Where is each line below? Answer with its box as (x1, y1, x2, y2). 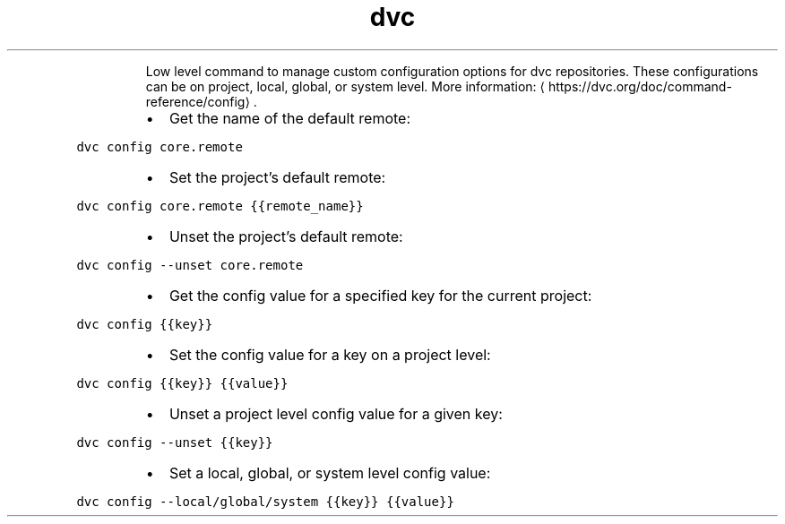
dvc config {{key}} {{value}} (76, 375, 289, 391)
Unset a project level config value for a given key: (168, 404, 503, 423)
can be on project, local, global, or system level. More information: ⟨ (145, 78, 545, 94)
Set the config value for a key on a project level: (168, 345, 491, 364)
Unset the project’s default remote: (168, 227, 403, 245)
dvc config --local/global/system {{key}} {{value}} (76, 494, 454, 509)
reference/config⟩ (145, 93, 250, 109)
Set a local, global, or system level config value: (168, 463, 491, 482)
